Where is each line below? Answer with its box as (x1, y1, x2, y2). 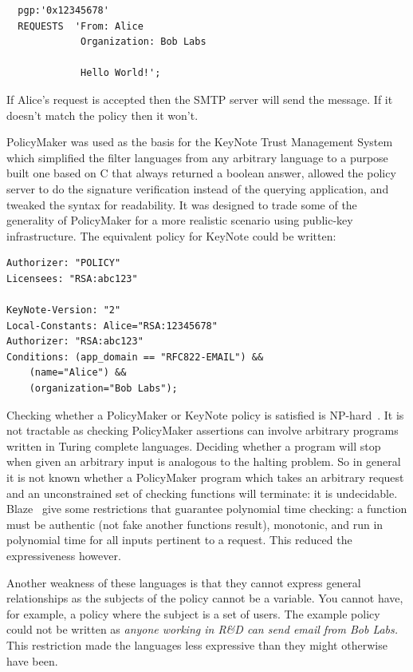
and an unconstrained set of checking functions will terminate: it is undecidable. (6, 484, 398, 501)
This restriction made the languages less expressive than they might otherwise (6, 636, 387, 653)
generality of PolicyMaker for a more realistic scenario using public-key (6, 212, 353, 229)
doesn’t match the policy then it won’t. (6, 106, 199, 123)
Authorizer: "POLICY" (6, 257, 121, 269)
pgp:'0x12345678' (18, 5, 109, 16)
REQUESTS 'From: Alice (18, 20, 144, 32)
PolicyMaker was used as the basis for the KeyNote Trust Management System (6, 133, 393, 150)
